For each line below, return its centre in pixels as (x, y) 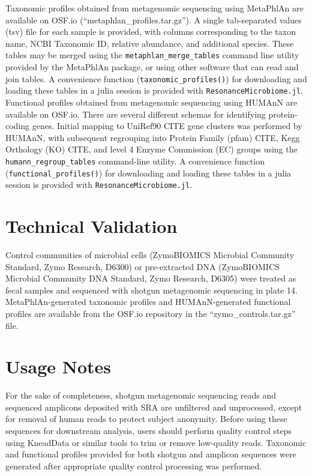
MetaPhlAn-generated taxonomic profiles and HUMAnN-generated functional (148, 302)
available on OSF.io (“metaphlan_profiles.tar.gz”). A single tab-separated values (154, 20)
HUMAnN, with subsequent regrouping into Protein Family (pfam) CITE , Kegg (153, 137)
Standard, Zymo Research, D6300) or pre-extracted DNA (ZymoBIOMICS (142, 266)
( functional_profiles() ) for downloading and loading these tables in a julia (148, 173)
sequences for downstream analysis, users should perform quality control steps (148, 431)
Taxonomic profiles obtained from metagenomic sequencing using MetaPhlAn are (154, 8)
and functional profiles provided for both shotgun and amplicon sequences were (151, 454)
